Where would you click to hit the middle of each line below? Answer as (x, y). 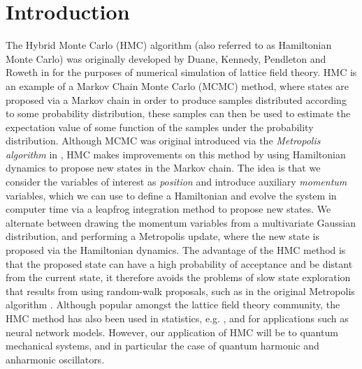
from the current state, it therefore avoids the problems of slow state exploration (178, 277)
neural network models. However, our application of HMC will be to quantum (172, 332)
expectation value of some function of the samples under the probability (160, 127)
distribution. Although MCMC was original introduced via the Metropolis (163, 141)
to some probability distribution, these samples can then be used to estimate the (178, 113)
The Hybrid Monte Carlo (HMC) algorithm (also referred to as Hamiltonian (169, 45)
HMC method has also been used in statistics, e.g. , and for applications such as (177, 318)
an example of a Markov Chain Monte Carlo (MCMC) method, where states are (178, 85)
